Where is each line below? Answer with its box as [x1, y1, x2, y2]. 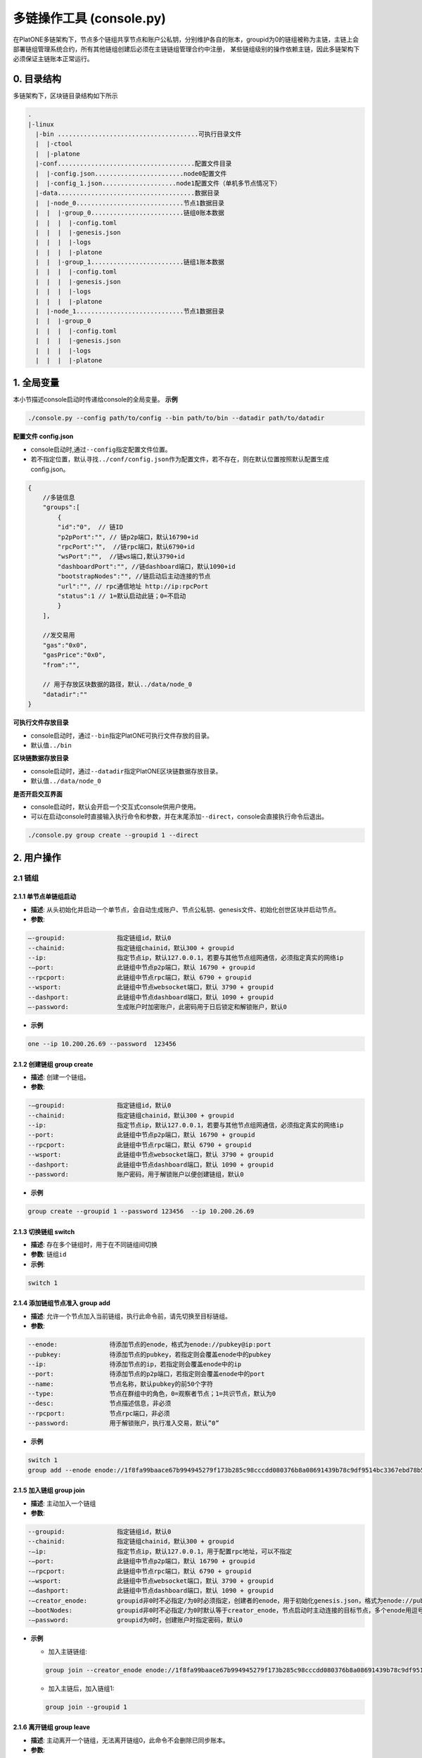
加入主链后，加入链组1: [48, 1684, 115, 1693]
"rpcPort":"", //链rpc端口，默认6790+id [57, 542, 195, 551]
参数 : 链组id [30, 1250, 67, 1259]
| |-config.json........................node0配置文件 [35, 169, 227, 177]
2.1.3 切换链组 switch [13, 1227, 75, 1236]
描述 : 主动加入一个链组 [30, 1499, 96, 1508]
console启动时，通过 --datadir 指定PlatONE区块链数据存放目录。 [30, 766, 222, 775]
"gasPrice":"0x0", [42, 651, 106, 659]
